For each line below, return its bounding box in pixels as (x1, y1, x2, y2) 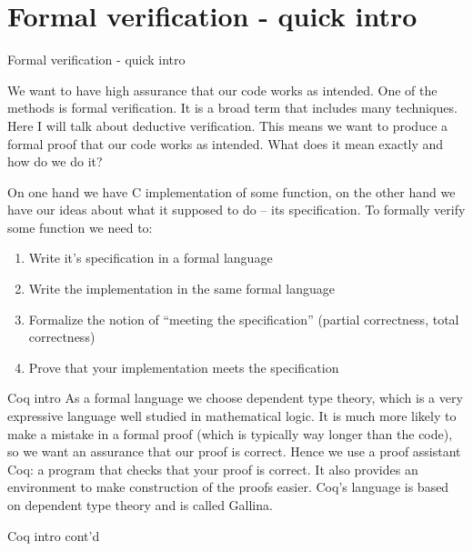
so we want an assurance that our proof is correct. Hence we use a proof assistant (7, 442, 461, 461)
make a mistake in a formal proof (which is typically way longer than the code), (7, 424, 453, 443)
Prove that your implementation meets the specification (28, 357, 339, 376)
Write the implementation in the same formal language (28, 279, 335, 298)
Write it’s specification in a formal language (28, 248, 273, 267)
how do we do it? (7, 152, 103, 171)
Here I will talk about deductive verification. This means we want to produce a (7, 115, 448, 135)
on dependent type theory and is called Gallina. (7, 496, 273, 514)
